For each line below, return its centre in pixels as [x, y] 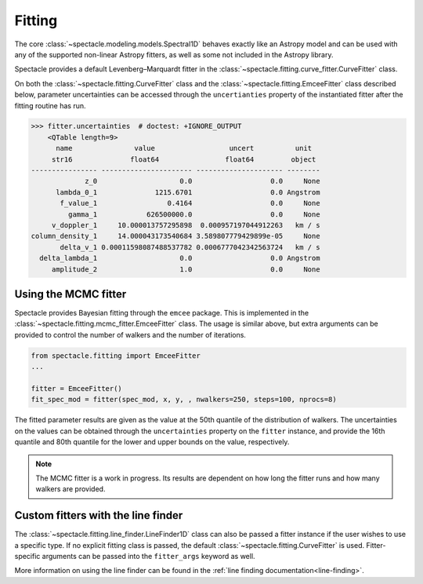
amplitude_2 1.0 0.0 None [186, 269]
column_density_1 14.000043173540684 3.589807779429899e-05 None [175, 236]
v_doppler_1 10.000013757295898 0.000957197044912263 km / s [186, 225]
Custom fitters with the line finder [99, 515]
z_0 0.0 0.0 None [202, 181]
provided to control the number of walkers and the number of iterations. [130, 334]
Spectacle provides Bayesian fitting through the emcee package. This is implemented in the [162, 313]
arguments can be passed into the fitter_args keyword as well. [148, 557]
